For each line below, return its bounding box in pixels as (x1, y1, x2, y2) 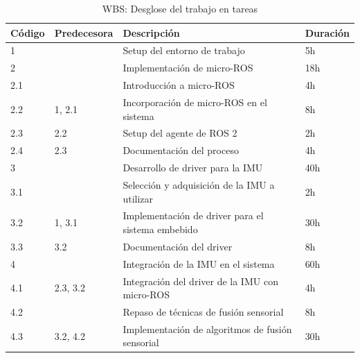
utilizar (123, 191, 154, 205)
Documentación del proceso (123, 143, 239, 157)
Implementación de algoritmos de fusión (123, 321, 292, 336)
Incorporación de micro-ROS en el (123, 94, 267, 109)
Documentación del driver (123, 239, 233, 253)
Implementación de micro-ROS (123, 60, 253, 75)
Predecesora (54, 25, 114, 40)
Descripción (123, 25, 180, 40)
